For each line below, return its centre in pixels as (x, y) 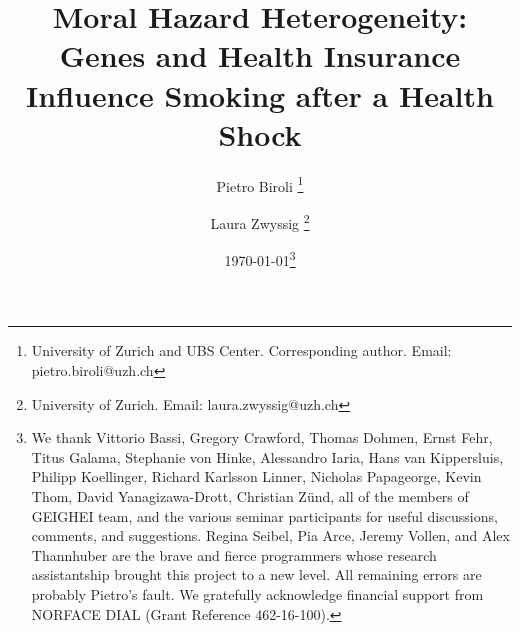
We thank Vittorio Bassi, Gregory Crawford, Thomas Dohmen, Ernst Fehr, (262, 437)
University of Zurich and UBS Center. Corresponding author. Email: (241, 350)
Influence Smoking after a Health (260, 94)
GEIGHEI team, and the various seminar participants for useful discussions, (264, 515)
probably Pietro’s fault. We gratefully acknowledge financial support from (257, 593)
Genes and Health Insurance (260, 55)
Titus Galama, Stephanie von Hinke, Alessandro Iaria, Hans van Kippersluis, (267, 456)
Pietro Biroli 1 (260, 184)
